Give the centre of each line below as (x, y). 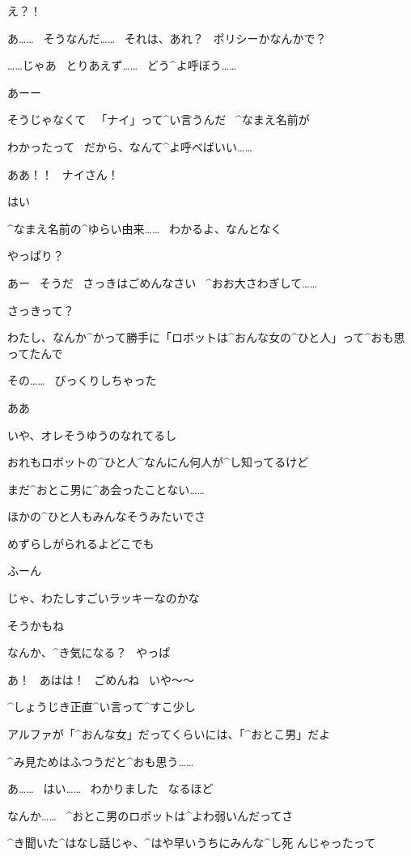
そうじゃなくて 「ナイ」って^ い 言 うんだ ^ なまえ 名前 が (159, 119)
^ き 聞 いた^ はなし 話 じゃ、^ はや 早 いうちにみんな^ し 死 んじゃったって (192, 843)
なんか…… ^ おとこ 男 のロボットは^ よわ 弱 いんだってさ (150, 815)
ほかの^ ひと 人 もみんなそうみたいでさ (106, 516)
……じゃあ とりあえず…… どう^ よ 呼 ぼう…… (122, 65)
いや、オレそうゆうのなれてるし (92, 434)
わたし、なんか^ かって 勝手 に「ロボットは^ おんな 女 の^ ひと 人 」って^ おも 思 (206, 337)
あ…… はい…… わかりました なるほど (110, 788)
